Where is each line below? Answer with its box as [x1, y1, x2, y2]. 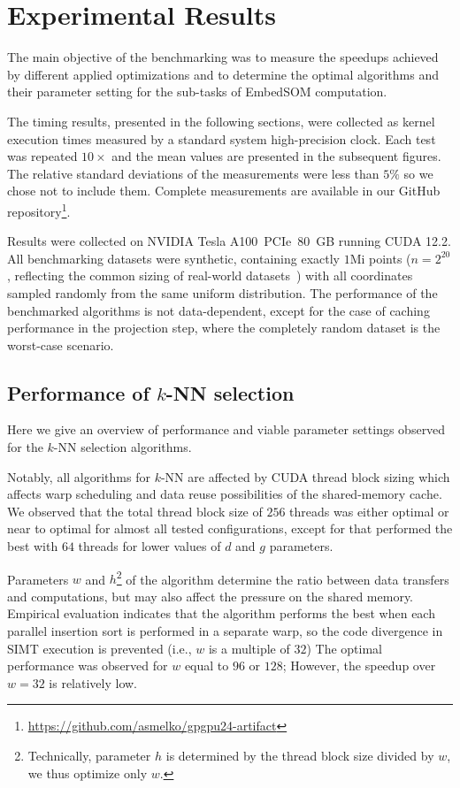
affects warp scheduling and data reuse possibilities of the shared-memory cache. [7, 485, 442, 503]
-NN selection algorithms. [53, 438, 192, 456]
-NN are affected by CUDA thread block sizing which [160, 467, 450, 486]
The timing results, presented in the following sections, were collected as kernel [7, 111, 435, 130]
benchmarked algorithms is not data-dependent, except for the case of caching [7, 301, 430, 319]
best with [7, 537, 58, 555]
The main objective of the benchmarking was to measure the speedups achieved [7, 48, 439, 66]
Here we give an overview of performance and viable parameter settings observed [7, 420, 446, 439]
